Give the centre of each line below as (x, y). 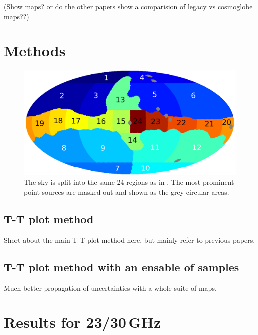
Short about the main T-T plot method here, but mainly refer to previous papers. (129, 240)
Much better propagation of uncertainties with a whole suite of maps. (110, 287)
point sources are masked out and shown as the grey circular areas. (127, 192)
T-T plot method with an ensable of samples (122, 266)
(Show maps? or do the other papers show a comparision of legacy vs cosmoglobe (128, 6)
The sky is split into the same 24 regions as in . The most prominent (129, 182)
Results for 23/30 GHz (83, 322)
